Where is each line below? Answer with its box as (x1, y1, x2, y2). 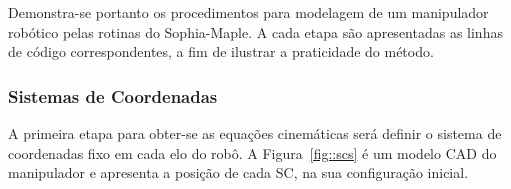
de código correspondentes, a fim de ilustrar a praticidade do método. (8, 41, 434, 62)
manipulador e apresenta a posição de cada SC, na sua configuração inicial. (8, 162, 469, 183)
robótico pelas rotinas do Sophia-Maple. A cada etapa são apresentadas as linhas (8, 21, 503, 42)
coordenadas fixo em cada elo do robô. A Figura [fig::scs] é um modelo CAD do (8, 142, 497, 163)
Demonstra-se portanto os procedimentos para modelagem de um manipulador (8, 2, 489, 22)
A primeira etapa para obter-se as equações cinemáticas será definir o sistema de (8, 123, 502, 143)
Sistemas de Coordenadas (8, 83, 218, 108)
